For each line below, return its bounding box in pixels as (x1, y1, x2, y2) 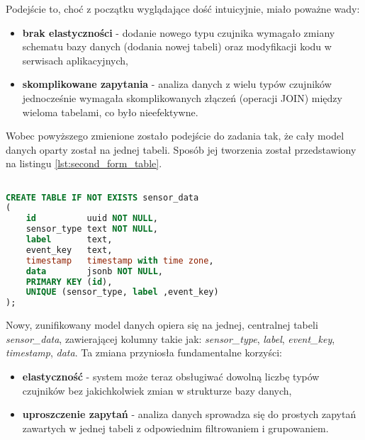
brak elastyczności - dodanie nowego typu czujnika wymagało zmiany (22, 25, 335, 40)
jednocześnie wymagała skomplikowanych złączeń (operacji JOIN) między (22, 90, 342, 105)
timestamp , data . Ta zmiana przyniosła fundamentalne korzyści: (6, 345, 283, 360)
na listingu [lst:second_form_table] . (6, 156, 162, 171)
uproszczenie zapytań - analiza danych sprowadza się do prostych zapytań (22, 407, 356, 422)
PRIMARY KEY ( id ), (26, 276, 113, 287)
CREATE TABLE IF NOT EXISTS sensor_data (6, 192, 199, 203)
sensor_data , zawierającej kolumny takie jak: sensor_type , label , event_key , (6, 331, 335, 346)
